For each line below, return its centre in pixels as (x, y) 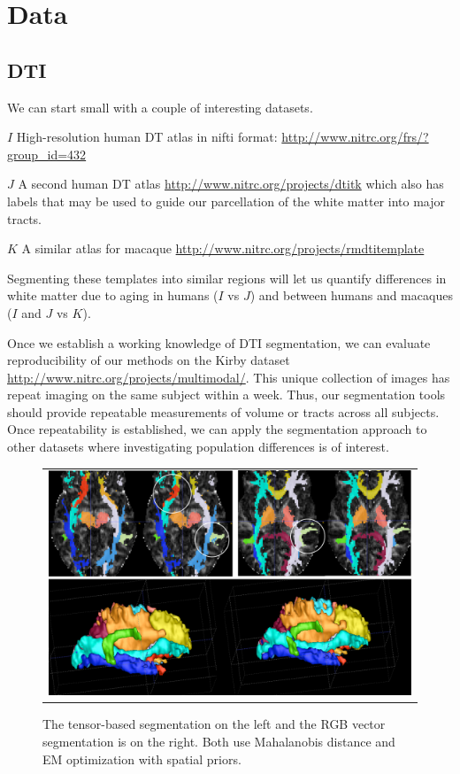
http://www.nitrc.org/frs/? (355, 137)
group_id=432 (47, 154)
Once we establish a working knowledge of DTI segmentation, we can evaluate (219, 342)
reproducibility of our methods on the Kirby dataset (149, 360)
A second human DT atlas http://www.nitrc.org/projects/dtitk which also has (231, 184)
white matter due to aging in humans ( (113, 295)
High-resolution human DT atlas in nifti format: (147, 137)
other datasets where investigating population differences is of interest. (198, 447)
